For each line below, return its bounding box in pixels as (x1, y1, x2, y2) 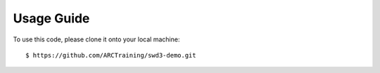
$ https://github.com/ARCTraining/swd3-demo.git (25, 51, 196, 59)
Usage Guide (13, 11, 90, 26)
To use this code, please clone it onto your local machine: (13, 35, 180, 44)
